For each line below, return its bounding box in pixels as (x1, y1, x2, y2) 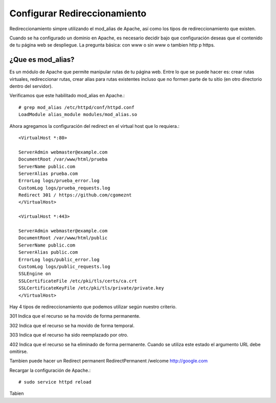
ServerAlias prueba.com (18, 170, 78, 176)
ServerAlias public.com (18, 250, 78, 255)
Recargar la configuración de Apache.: (9, 367, 91, 373)
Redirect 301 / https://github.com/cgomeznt (18, 192, 132, 198)
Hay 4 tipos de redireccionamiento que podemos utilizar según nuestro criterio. (9, 303, 177, 309)
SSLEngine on (18, 271, 51, 277)
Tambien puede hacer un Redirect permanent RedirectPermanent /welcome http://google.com (9, 358, 208, 364)
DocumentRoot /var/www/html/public (18, 235, 108, 241)
